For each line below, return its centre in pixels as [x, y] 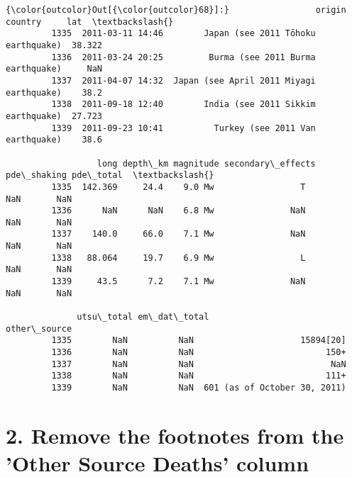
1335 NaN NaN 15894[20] [199, 341]
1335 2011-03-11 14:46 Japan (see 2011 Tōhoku [183, 34]
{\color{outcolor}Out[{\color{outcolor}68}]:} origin [176, 10]
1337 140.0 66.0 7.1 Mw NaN [178, 234]
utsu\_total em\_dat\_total [143, 317]
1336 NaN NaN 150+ [199, 353]
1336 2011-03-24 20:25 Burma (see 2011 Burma [183, 57]
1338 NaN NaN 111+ [199, 376]
